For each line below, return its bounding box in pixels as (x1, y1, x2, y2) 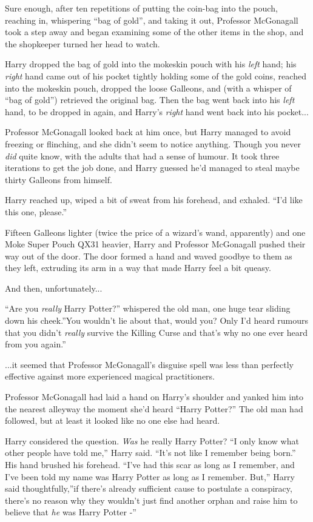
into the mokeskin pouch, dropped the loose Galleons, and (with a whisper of (5, 81, 292, 94)
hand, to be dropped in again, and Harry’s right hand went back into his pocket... (5, 105, 309, 118)
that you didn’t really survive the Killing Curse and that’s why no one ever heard (5, 326, 308, 338)
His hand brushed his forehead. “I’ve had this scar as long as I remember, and (5, 458, 295, 470)
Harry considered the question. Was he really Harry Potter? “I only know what (5, 434, 299, 447)
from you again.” (5, 338, 66, 350)
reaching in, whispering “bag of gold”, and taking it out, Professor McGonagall (5, 13, 298, 26)
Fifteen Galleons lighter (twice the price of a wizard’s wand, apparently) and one (5, 226, 306, 238)
